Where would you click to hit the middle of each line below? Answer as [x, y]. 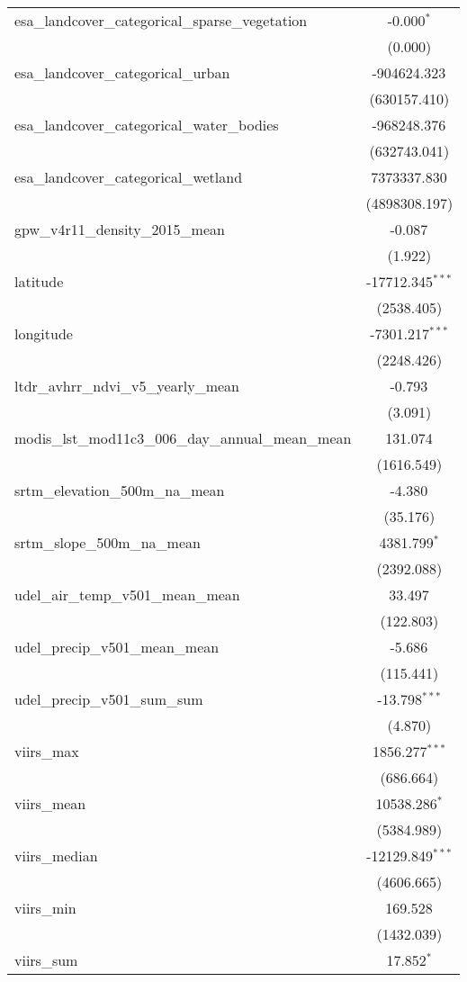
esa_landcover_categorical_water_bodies [147, 125]
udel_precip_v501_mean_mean [117, 647]
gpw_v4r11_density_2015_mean [120, 229]
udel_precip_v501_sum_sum [109, 699]
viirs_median [56, 856]
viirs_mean [50, 803]
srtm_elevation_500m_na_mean [120, 490]
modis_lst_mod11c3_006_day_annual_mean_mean [183, 438]
